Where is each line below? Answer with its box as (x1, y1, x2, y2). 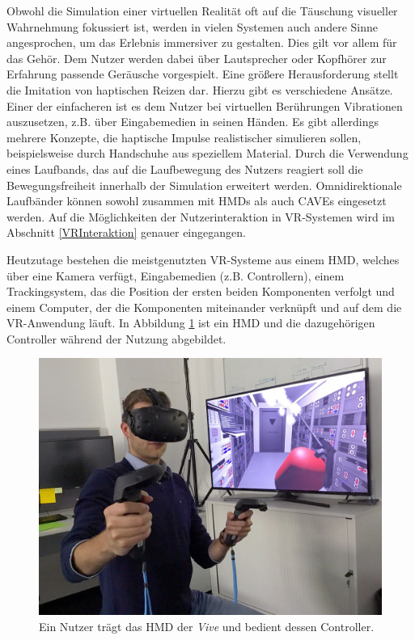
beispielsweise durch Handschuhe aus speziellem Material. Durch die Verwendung (6, 145, 409, 162)
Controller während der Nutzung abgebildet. (6, 330, 227, 347)
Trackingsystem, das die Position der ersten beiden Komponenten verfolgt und (6, 283, 395, 300)
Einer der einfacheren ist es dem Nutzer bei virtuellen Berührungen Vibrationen (6, 97, 403, 114)
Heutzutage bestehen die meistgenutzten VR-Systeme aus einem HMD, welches (6, 251, 400, 267)
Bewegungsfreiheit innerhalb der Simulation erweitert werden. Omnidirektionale (6, 176, 402, 193)
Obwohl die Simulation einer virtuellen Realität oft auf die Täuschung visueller (6, 2, 398, 19)
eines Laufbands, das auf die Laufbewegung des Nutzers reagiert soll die (6, 160, 363, 177)
